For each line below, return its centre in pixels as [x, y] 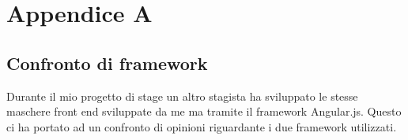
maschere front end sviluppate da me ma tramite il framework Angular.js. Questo [204, 111]
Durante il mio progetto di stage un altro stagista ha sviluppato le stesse [182, 96]
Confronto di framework [107, 63]
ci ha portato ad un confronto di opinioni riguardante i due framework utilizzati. [202, 126]
